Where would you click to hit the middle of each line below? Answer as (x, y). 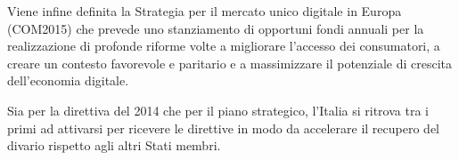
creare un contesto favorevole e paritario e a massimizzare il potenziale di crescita (230, 63)
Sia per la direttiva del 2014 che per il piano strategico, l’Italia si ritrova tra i (218, 110)
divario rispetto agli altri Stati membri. (114, 145)
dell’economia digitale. (68, 80)
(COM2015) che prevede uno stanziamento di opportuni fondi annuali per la (216, 28)
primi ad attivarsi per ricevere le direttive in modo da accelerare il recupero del (224, 128)
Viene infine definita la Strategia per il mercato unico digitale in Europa (205, 11)
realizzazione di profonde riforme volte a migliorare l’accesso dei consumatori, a (224, 46)
